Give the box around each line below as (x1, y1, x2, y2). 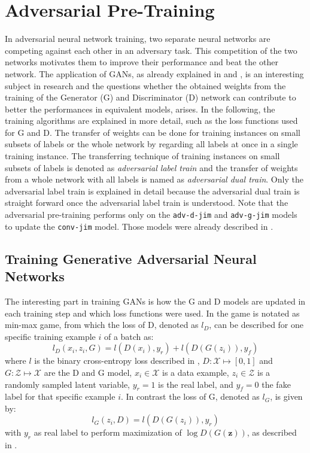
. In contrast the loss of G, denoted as (120, 390, 260, 403)
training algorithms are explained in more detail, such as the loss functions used (5, 114, 298, 127)
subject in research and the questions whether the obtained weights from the (5, 79, 286, 92)
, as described (247, 426, 297, 439)
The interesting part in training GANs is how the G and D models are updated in (5, 294, 306, 307)
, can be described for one (209, 318, 304, 331)
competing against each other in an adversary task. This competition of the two (5, 44, 297, 56)
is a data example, (162, 366, 229, 378)
